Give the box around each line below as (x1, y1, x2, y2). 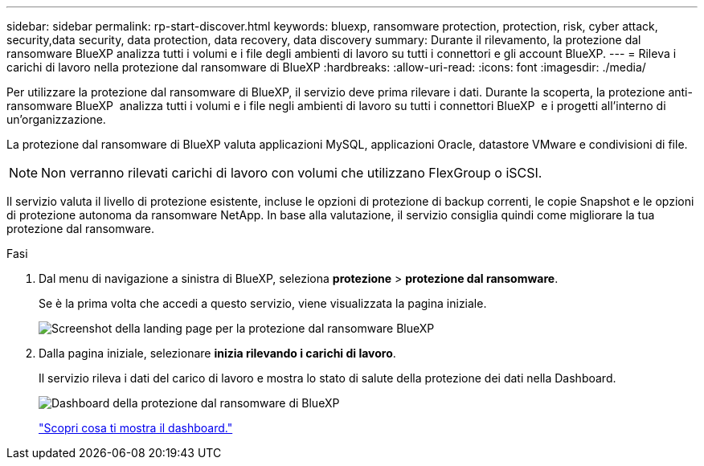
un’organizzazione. (6, 112, 106, 126)
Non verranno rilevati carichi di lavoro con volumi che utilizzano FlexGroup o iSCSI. (41, 165, 542, 181)
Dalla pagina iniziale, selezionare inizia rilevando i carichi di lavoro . (39, 346, 396, 360)
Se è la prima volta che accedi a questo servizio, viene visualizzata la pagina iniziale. (39, 296, 487, 310)
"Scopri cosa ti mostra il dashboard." (39, 421, 233, 435)
